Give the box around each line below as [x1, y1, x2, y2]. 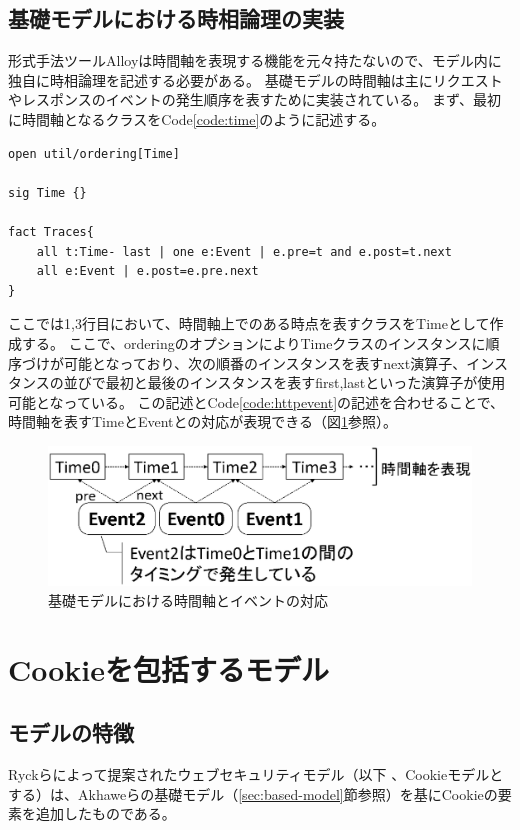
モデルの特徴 [8, 717, 134, 748]
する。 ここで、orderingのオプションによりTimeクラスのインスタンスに [21, 332, 486, 353]
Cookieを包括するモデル [8, 648, 330, 689]
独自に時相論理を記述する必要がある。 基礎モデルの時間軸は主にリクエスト [8, 69, 503, 90]
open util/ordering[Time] [8, 146, 180, 161]
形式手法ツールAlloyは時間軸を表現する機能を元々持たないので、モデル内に [8, 50, 502, 71]
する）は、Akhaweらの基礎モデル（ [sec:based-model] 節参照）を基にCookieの [8, 783, 498, 804]
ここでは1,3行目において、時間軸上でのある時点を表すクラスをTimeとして [8, 313, 490, 334]
